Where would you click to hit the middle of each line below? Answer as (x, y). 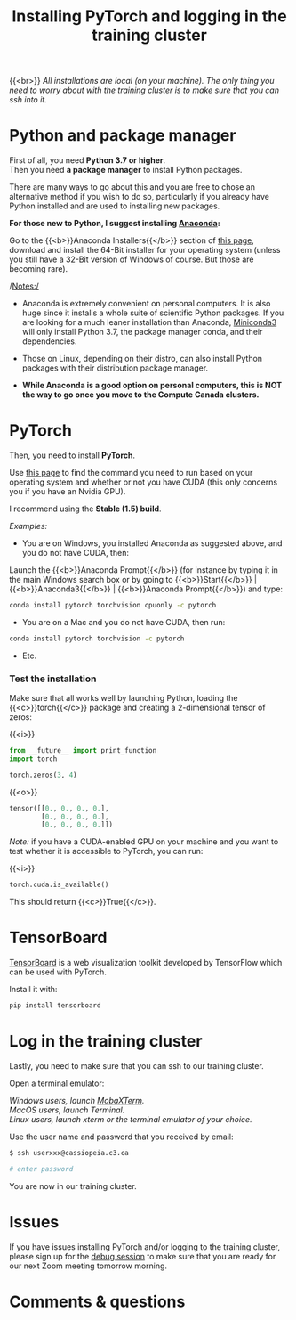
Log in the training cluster (106, 1042)
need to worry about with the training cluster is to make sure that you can (144, 90)
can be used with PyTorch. (58, 972)
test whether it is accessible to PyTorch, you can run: (106, 851)
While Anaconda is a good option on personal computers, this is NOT (152, 386)
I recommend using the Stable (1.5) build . (85, 509)
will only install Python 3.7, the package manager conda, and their (142, 332)
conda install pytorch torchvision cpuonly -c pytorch (113, 606)
